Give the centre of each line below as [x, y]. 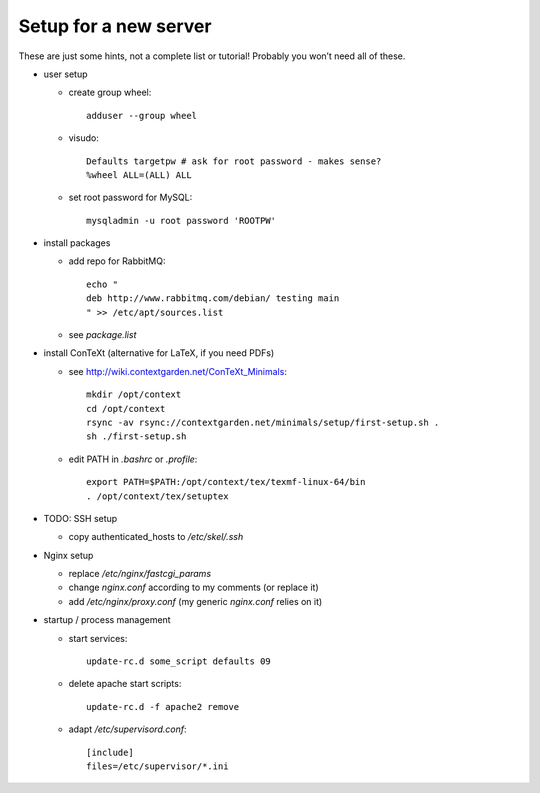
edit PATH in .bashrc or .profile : [133, 459]
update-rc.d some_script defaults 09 [179, 661]
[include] [110, 752]
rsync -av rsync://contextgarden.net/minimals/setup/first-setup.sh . [263, 422]
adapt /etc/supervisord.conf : [127, 729]
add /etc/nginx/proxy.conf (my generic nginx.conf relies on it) [195, 601]
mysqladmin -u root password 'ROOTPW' [181, 220]
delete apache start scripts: [125, 684]
